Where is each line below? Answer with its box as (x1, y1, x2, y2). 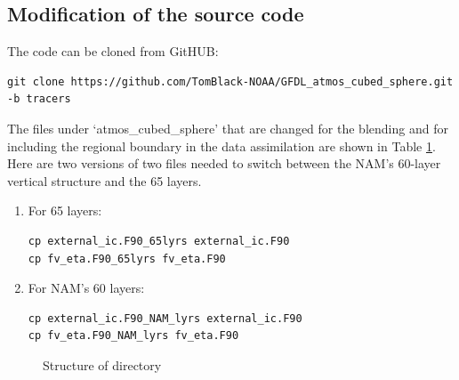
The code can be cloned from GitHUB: (7, 42, 219, 61)
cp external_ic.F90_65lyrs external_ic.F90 (28, 234, 290, 247)
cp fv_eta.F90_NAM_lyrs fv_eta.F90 (28, 329, 239, 343)
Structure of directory (43, 355, 162, 374)
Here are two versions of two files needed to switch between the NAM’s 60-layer (7, 154, 441, 173)
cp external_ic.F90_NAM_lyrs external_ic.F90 (28, 311, 302, 325)
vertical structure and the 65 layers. (7, 171, 202, 190)
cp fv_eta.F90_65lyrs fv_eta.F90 (28, 252, 226, 265)
